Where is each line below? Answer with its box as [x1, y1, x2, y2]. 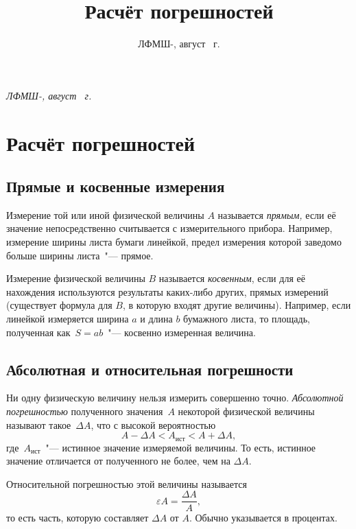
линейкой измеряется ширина [6, 311, 129, 326]
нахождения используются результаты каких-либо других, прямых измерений [6, 284, 329, 298]
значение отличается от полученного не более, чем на [6, 454, 230, 468]
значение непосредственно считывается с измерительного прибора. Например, [6, 221, 333, 235]
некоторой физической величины [178, 404, 315, 419]
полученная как [6, 325, 71, 339]
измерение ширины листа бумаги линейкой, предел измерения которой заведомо [6, 235, 342, 249]
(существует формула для [6, 298, 112, 312]
